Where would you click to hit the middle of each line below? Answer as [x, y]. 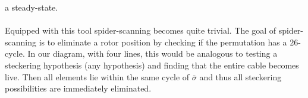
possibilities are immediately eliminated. [78, 88]
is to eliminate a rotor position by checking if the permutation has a [163, 42]
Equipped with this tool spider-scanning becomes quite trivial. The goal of [141, 30]
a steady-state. [32, 7]
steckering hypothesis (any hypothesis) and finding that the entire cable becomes [152, 65]
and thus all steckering [241, 76]
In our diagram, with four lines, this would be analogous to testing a [153, 53]
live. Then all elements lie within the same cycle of [97, 76]
